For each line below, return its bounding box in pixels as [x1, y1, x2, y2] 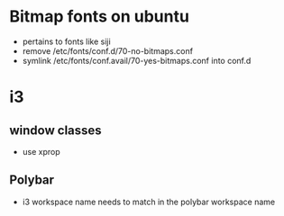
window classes [9, 122, 102, 138]
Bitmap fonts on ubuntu [9, 6, 189, 27]
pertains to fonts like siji [22, 36, 111, 47]
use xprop [22, 146, 60, 157]
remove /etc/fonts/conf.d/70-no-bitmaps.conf [22, 45, 194, 56]
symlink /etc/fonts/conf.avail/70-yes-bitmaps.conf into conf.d [22, 55, 252, 66]
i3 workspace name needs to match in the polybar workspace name [22, 196, 276, 207]
